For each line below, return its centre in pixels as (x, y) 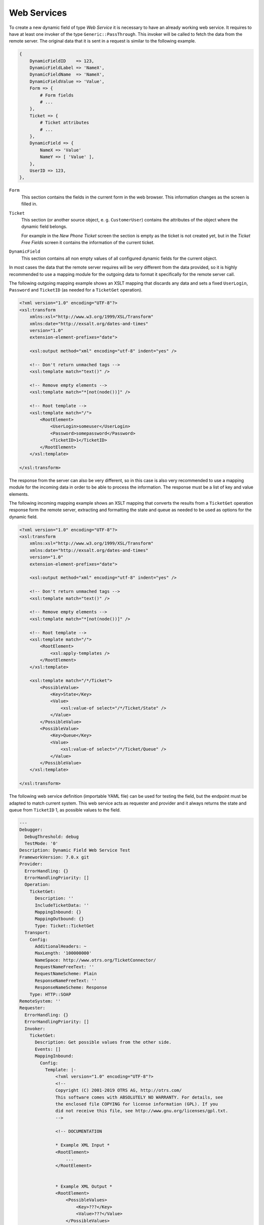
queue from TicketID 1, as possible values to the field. (65, 810)
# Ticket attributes (65, 123)
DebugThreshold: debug (52, 836)
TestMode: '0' (42, 844)
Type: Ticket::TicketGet (65, 926)
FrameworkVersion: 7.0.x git (54, 857)
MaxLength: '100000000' (63, 953)
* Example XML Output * (84, 1186)
